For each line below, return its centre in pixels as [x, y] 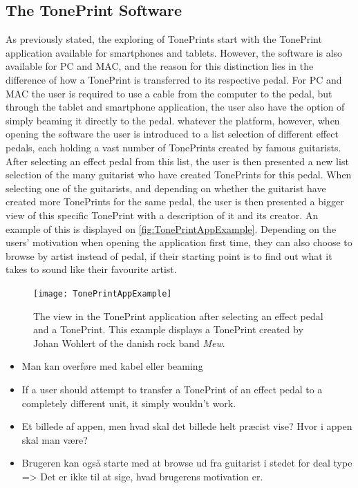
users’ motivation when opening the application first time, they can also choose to [179, 242]
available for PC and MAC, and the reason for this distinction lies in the [160, 66]
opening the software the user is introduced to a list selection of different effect [172, 134]
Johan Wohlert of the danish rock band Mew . [129, 342]
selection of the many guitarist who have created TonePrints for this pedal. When [179, 175]
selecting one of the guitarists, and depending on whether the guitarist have [166, 188]
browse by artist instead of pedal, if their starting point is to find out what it [169, 255]
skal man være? [55, 439]
